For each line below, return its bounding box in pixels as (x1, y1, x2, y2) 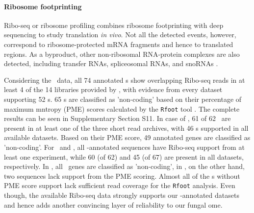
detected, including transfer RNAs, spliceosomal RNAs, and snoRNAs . (4, 58, 218, 69)
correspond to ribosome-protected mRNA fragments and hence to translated (4, 39, 233, 49)
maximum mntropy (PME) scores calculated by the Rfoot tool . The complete (4, 103, 240, 114)
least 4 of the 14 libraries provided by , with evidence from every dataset (4, 84, 223, 95)
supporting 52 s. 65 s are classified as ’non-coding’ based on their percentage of (4, 94, 242, 104)
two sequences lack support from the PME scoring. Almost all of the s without (4, 170, 240, 181)
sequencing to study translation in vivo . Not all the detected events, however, (4, 29, 236, 40)
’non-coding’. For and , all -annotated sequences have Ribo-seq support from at (4, 142, 245, 152)
